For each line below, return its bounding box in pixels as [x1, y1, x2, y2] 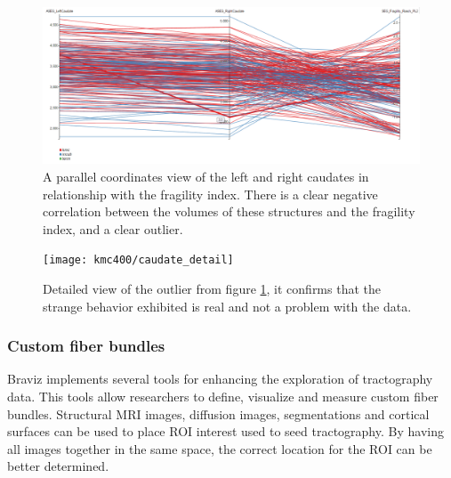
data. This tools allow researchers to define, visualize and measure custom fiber [7, 387, 439, 406]
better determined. [7, 457, 109, 475]
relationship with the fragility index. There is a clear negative [43, 184, 378, 203]
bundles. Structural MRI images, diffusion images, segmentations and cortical [7, 404, 430, 423]
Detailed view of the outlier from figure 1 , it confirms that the [43, 280, 381, 298]
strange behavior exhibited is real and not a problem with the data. [43, 296, 412, 315]
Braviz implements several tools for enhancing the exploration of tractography [7, 369, 433, 388]
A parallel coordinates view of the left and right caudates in [43, 166, 369, 185]
